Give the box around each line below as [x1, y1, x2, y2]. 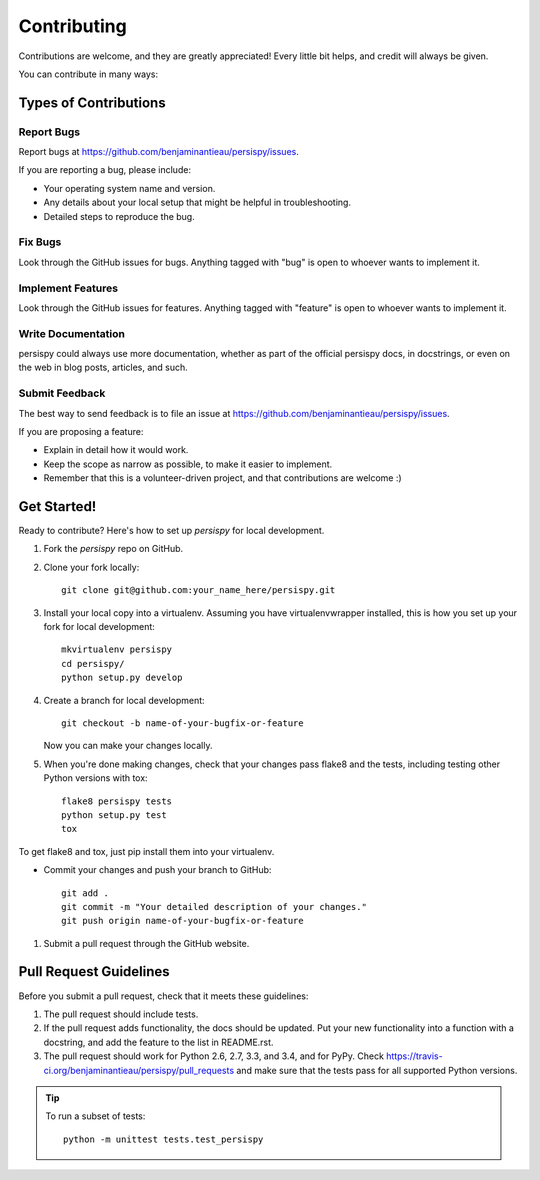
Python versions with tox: [43, 772, 149, 784]
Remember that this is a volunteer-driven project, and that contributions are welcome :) [43, 472, 402, 484]
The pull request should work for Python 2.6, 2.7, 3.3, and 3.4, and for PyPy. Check [43, 1050, 385, 1062]
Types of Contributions [18, 94, 166, 111]
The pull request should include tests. [43, 1008, 199, 1020]
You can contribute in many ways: [18, 68, 159, 80]
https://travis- [386, 1050, 444, 1062]
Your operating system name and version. [43, 182, 216, 194]
